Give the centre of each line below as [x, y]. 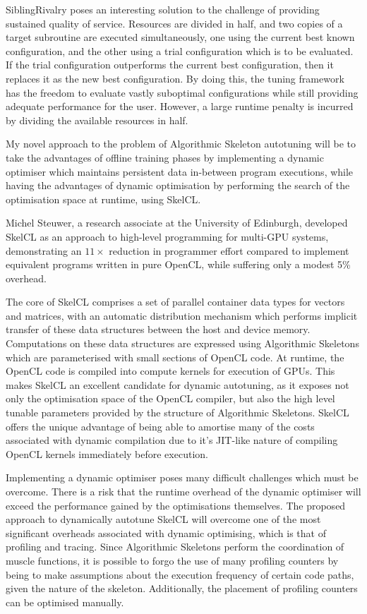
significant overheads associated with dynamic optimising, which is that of [166, 532]
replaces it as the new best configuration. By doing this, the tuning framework [175, 78]
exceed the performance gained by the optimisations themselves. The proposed [176, 505]
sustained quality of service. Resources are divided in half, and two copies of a [174, 23]
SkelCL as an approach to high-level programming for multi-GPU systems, [167, 236]
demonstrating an [44, 250]
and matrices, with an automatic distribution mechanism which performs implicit [182, 315]
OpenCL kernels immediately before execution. [107, 453]
